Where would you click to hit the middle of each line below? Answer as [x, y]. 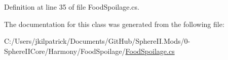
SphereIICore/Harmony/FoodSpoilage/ [65, 51]
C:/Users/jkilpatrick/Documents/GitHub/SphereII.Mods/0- [97, 41]
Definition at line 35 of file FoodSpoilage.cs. [72, 7]
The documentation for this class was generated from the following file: [114, 24]
